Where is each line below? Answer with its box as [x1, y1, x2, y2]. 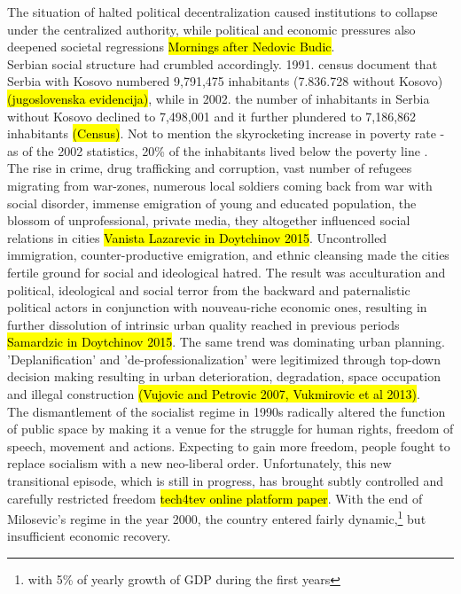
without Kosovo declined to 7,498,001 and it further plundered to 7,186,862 [7, 106, 417, 125]
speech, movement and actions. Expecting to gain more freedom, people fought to [7, 436, 450, 455]
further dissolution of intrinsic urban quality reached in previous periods [7, 315, 400, 333]
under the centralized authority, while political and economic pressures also [7, 20, 416, 38]
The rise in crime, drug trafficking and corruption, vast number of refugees [7, 159, 412, 177]
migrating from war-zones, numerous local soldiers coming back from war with [7, 176, 433, 194]
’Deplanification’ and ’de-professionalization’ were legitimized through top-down [7, 349, 441, 368]
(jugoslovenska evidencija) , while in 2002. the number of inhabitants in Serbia [7, 89, 430, 107]
